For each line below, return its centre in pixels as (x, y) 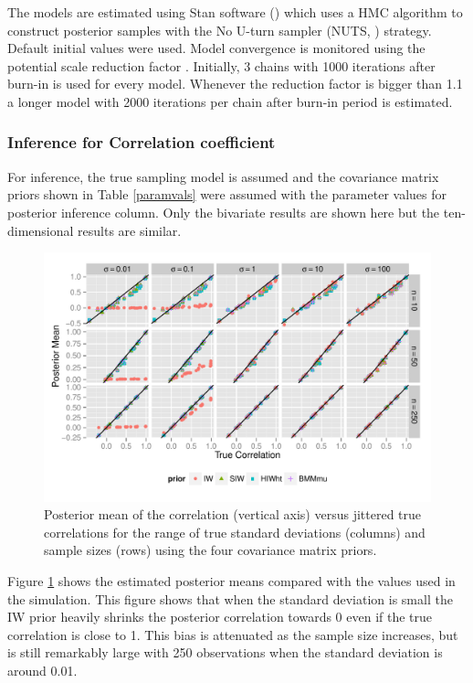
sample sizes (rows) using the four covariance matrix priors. (210, 550)
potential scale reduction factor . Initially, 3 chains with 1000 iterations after (221, 65)
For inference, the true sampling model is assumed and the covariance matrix (223, 176)
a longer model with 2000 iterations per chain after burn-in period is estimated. (230, 101)
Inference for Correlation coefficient (142, 142)
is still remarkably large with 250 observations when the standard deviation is (225, 652)
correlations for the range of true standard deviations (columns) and (235, 532)
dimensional (41, 230)
